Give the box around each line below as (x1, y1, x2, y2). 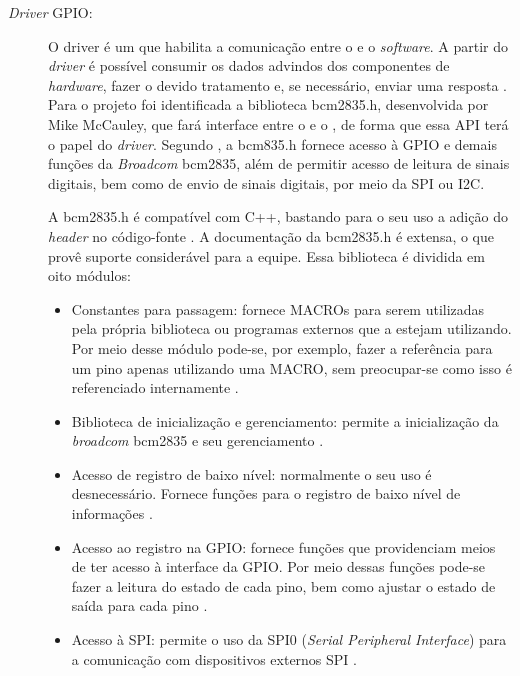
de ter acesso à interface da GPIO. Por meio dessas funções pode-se (71, 556, 486, 577)
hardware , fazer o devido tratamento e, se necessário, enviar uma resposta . (48, 74, 507, 95)
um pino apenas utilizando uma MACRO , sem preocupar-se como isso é (71, 357, 512, 378)
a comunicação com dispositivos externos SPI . (71, 648, 357, 669)
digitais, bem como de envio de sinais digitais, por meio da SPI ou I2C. (48, 172, 485, 193)
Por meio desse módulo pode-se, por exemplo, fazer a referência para (71, 337, 493, 358)
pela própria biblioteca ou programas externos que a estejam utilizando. (71, 318, 512, 339)
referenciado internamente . (71, 377, 239, 398)
